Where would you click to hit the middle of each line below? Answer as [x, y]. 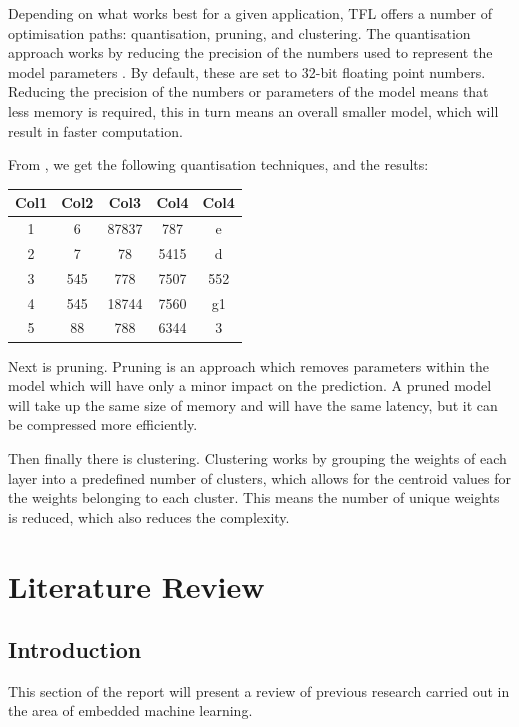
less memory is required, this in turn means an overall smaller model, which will [253, 110]
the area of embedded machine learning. [130, 710]
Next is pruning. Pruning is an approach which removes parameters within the [249, 365]
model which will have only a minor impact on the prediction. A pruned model [250, 385]
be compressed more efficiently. [103, 424]
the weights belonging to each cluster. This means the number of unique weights [254, 497]
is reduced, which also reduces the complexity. [149, 516]
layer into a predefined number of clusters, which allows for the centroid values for [260, 477]
